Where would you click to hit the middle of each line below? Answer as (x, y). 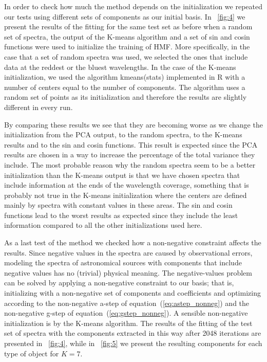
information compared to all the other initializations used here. (103, 225)
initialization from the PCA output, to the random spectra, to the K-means (123, 134)
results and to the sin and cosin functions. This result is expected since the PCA (131, 144)
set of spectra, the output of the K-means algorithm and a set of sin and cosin (127, 36)
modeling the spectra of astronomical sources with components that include (123, 263)
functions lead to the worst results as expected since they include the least (121, 215)
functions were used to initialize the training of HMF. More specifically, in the (127, 47)
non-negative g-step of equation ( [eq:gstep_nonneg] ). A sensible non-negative (126, 313)
